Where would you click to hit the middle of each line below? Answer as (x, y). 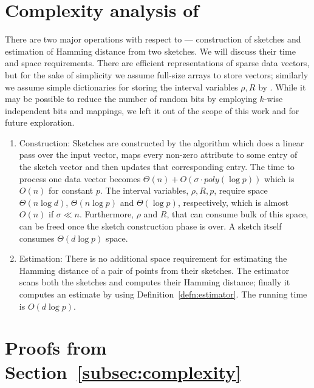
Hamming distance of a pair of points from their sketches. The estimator (154, 270)
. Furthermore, (107, 214)
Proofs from (56, 348)
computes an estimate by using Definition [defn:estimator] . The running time (163, 294)
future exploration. (40, 122)
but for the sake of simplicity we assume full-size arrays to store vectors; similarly (157, 74)
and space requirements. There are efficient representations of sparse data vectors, (157, 63)
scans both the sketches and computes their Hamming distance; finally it (155, 282)
